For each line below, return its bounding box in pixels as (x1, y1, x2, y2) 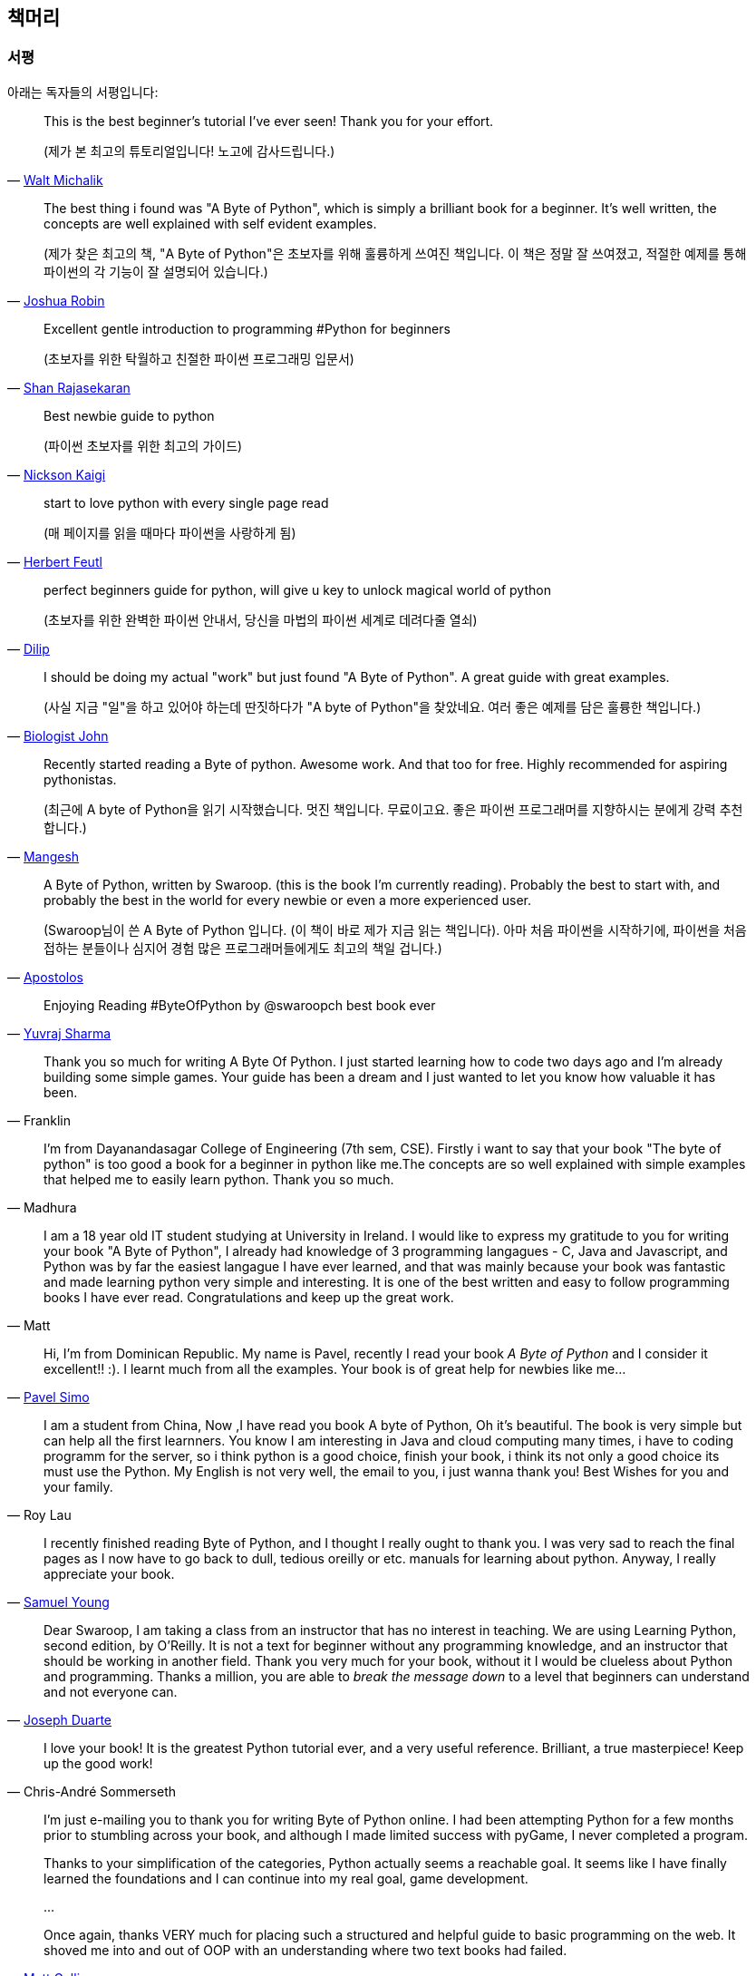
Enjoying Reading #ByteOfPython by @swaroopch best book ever (44, 997, 436, 1013)
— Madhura (7, 1199, 77, 1215)
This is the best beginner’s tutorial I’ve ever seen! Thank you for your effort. (44, 112, 494, 129)
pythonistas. (44, 771, 117, 787)
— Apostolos (7, 969, 83, 985)
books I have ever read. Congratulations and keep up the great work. (44, 1289, 454, 1305)
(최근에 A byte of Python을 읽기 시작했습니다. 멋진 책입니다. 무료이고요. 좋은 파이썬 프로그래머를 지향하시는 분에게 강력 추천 (44, 801, 743, 817)
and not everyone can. (44, 1683, 178, 1699)
